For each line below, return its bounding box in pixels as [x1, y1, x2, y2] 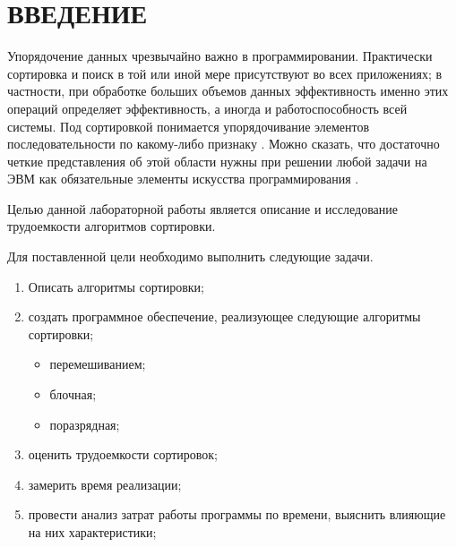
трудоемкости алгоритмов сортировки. [7, 217, 216, 235]
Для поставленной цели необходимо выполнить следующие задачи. [7, 247, 374, 266]
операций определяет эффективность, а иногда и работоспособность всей [7, 98, 408, 117]
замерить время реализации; [28, 474, 182, 493]
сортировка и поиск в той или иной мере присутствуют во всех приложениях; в [7, 64, 443, 82]
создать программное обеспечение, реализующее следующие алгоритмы [28, 307, 421, 326]
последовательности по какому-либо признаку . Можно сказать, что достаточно [7, 134, 440, 153]
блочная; [49, 385, 97, 404]
